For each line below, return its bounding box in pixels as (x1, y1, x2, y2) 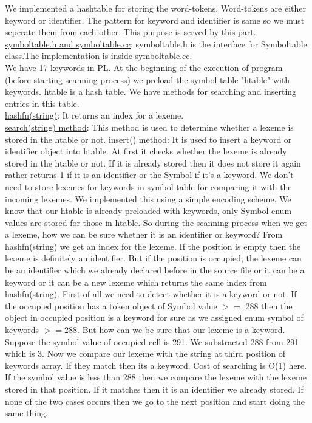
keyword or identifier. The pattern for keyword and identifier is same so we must (5, 13, 305, 26)
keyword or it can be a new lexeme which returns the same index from (5, 275, 267, 288)
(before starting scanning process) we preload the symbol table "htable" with (5, 73, 290, 86)
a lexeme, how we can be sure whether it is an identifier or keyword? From (5, 228, 283, 241)
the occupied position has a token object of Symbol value (5, 299, 217, 312)
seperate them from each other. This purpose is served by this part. (5, 26, 256, 38)
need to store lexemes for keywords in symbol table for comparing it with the (5, 180, 292, 193)
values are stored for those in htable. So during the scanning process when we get (5, 216, 308, 229)
